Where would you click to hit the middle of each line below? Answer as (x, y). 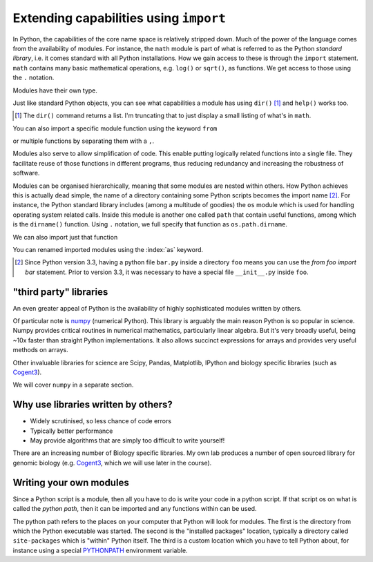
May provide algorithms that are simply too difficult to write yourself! (127, 440)
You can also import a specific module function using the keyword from (115, 128)
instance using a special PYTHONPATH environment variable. (100, 550)
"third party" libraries (60, 292)
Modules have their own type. (55, 90)
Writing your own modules (71, 482)
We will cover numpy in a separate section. (73, 385)
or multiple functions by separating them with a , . (84, 141)
